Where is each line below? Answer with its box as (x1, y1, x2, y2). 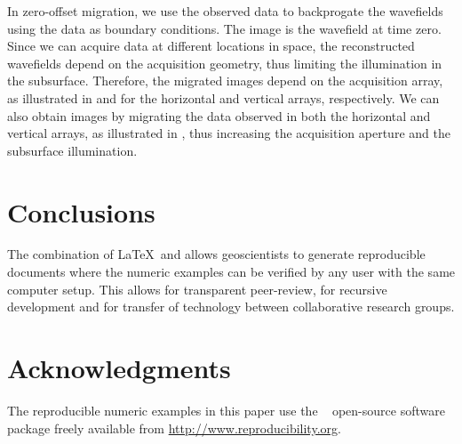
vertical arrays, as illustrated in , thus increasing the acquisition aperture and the (7, 124, 450, 142)
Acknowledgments (7, 350, 231, 386)
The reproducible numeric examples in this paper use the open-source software (7, 400, 445, 419)
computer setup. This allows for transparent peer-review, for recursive (7, 279, 387, 298)
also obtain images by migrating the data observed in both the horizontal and (7, 106, 431, 125)
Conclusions (7, 193, 155, 230)
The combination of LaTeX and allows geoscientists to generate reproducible (7, 245, 426, 263)
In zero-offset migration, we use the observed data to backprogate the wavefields (7, 2, 443, 20)
